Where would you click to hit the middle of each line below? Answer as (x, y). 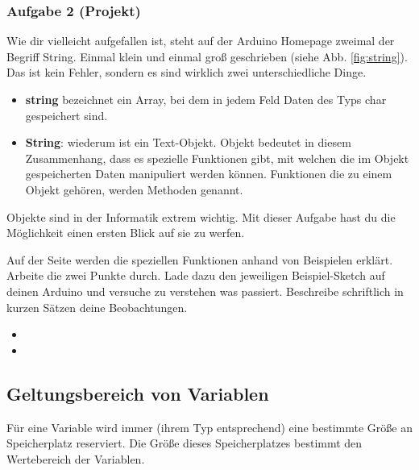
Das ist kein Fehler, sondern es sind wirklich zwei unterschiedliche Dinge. (187, 72)
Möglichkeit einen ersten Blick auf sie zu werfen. (126, 233)
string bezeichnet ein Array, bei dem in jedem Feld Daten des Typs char (206, 99)
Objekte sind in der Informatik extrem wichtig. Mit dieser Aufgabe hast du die (201, 216)
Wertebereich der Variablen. (76, 458)
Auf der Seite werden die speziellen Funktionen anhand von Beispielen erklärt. (200, 259)
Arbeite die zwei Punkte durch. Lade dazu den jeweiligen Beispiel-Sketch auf (196, 275)
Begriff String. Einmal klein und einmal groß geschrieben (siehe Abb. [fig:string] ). (207, 56)
